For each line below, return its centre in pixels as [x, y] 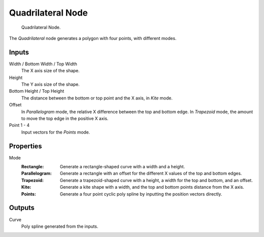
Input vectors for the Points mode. [56, 132]
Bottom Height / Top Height [37, 91]
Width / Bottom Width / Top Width [43, 64]
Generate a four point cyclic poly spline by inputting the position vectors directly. [141, 194]
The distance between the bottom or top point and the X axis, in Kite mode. [97, 98]
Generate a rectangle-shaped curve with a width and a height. [122, 167]
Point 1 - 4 [19, 125]
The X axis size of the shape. [51, 71]
